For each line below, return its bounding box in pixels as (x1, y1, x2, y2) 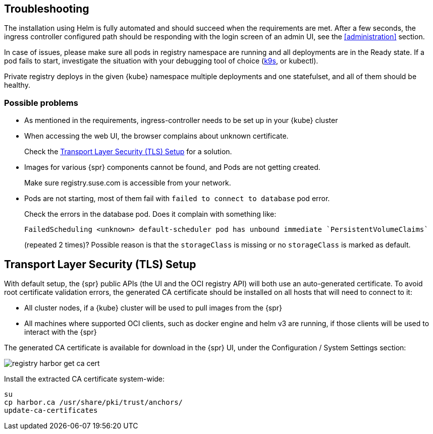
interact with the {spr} (24, 328, 97, 337)
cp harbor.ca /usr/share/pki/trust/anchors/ (4, 398, 183, 407)
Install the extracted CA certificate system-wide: (4, 375, 165, 384)
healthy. (4, 81, 30, 90)
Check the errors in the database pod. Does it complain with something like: (24, 210, 277, 219)
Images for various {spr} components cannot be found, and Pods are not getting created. (24, 163, 320, 172)
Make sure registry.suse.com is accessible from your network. (24, 178, 231, 188)
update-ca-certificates (4, 406, 98, 415)
